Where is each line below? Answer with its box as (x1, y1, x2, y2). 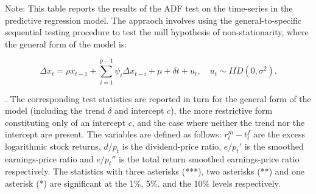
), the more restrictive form (170, 104, 273, 117)
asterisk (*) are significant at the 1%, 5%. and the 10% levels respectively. (5, 177, 281, 190)
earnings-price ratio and (5, 152, 94, 165)
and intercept (114, 104, 164, 117)
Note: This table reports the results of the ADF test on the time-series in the (5, 2, 293, 14)
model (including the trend (5, 104, 105, 117)
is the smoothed (244, 139, 304, 152)
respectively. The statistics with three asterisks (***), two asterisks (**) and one (5, 165, 305, 178)
